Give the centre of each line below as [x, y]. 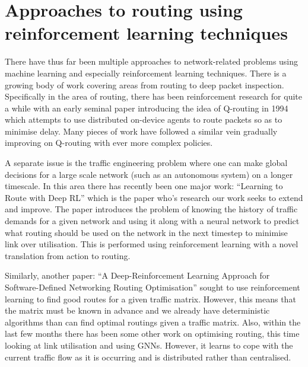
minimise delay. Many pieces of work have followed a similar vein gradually [141, 131]
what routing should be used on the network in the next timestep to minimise [146, 232]
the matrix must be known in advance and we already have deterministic [137, 310]
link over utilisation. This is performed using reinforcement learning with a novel [152, 244]
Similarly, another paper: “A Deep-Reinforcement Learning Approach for [137, 275]
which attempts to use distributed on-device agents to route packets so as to [144, 119]
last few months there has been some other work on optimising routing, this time [152, 334]
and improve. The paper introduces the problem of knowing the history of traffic [151, 209]
